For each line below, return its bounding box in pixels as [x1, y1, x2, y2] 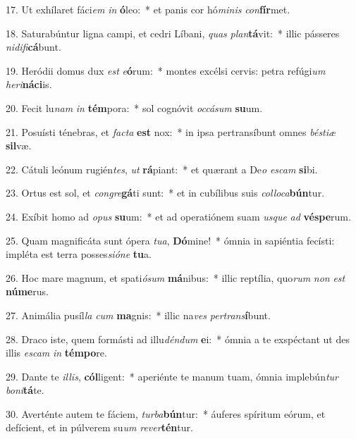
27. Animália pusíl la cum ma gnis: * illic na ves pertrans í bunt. [6, 307, 271, 322]
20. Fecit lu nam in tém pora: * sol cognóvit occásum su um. [6, 100, 263, 115]
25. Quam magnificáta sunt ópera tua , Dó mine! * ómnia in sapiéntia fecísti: [6, 233, 335, 247]
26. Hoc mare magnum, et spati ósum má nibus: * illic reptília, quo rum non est [6, 270, 345, 285]
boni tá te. [6, 383, 44, 397]
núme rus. [6, 284, 49, 299]
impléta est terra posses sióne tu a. [6, 247, 152, 261]
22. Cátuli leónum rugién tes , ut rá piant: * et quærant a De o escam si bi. [6, 161, 318, 176]
